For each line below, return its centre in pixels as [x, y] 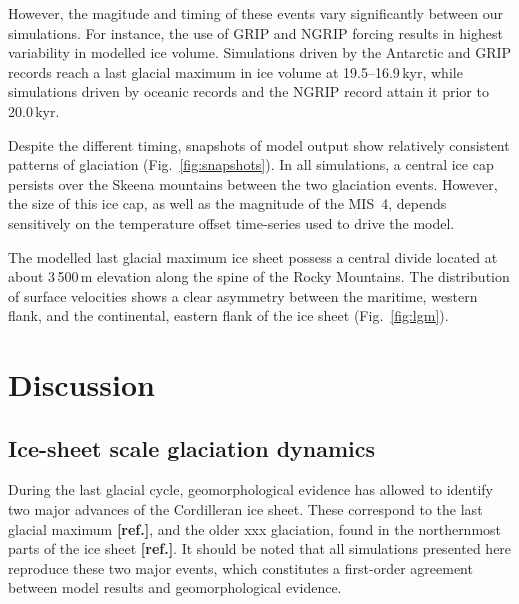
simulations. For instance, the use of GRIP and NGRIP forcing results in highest [255, 32]
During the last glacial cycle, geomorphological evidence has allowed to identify [250, 489]
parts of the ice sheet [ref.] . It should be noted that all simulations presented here [260, 548]
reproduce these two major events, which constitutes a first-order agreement [240, 567]
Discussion [81, 384]
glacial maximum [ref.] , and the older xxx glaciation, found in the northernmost [255, 528]
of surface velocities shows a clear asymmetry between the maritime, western [243, 295]
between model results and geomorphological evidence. [175, 587]
